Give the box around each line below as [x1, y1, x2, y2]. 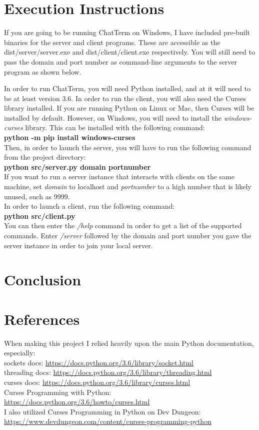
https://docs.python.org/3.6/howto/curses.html [4, 396, 150, 407]
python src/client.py [4, 210, 75, 221]
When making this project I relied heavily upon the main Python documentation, [4, 337, 254, 348]
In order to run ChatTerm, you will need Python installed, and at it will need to [4, 83, 251, 94]
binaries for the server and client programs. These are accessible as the [4, 37, 220, 47]
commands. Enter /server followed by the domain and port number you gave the [4, 230, 251, 240]
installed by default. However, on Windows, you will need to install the [4, 112, 222, 123]
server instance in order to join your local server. [4, 240, 153, 250]
